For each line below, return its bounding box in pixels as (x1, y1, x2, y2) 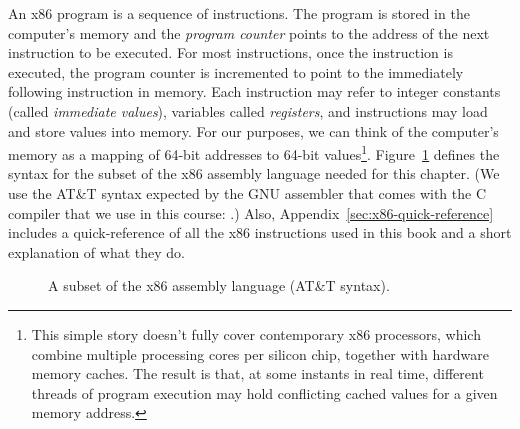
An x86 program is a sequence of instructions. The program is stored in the (8, 3, 470, 23)
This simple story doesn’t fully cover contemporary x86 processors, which (31, 323, 481, 344)
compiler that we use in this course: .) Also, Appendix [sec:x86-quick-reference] (8, 202, 494, 223)
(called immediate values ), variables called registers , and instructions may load (8, 100, 488, 121)
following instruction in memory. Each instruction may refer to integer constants (8, 81, 501, 102)
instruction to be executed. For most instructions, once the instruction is (8, 42, 453, 63)
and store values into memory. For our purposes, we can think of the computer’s (8, 120, 499, 141)
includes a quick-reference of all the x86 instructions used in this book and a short (8, 222, 512, 243)
